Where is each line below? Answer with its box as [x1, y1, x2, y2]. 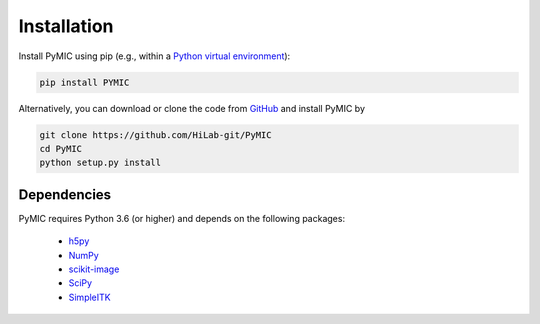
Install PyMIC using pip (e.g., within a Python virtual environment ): [18, 50, 291, 62]
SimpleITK [68, 291, 111, 303]
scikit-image [68, 263, 120, 275]
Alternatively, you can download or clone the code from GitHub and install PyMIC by [18, 102, 365, 114]
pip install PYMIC [39, 76, 130, 88]
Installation [18, 15, 114, 37]
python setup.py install [39, 157, 162, 169]
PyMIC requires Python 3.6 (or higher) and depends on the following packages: [18, 212, 345, 224]
